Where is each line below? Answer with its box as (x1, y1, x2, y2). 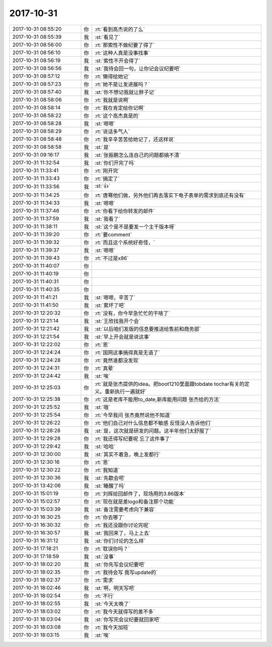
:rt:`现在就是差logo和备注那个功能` (94, 498, 176, 505)
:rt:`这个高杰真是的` (94, 112, 140, 119)
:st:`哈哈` (94, 443, 115, 450)
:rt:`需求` (94, 577, 115, 584)
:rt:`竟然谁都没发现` (94, 357, 140, 364)
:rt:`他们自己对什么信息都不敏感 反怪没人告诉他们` (94, 419, 212, 426)
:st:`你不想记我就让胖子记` (94, 89, 156, 96)
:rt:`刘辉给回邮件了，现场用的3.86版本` (94, 490, 186, 497)
